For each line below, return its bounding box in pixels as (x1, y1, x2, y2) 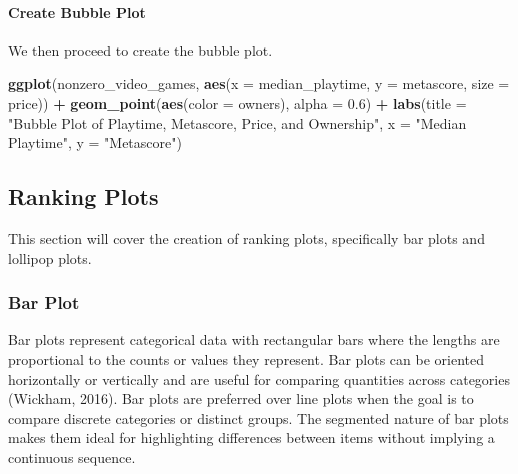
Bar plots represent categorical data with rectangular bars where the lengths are (8, 329, 500, 350)
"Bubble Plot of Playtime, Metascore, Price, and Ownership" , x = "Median (8, 112, 467, 133)
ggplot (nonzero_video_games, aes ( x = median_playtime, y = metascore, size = (8, 73, 510, 94)
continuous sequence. (8, 446, 136, 467)
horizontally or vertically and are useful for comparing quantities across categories (8, 368, 510, 389)
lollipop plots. (8, 247, 92, 268)
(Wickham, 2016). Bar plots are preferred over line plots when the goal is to (8, 388, 474, 409)
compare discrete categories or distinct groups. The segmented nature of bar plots (8, 407, 509, 428)
